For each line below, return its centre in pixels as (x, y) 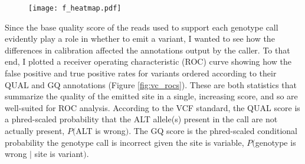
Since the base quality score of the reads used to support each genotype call (142, 27)
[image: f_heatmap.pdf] (75, 8)
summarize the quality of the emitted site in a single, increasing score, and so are (151, 96)
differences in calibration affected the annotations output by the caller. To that (147, 50)
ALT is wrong (101, 130)
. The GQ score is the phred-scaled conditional (213, 130)
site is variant (59, 154)
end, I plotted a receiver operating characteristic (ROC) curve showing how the (148, 61)
